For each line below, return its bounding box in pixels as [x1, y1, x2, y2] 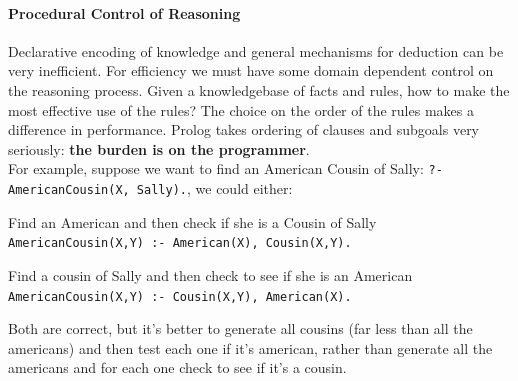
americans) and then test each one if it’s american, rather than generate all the [8, 337, 493, 358]
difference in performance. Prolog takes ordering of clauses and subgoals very [8, 119, 480, 140]
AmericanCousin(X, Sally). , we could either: [8, 178, 293, 199]
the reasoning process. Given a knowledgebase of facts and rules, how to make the [8, 79, 510, 100]
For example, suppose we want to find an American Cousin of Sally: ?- [8, 158, 443, 179]
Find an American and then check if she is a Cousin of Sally [8, 211, 377, 232]
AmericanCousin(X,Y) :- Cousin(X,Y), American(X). [8, 289, 352, 304]
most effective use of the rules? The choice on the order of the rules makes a [8, 99, 474, 120]
